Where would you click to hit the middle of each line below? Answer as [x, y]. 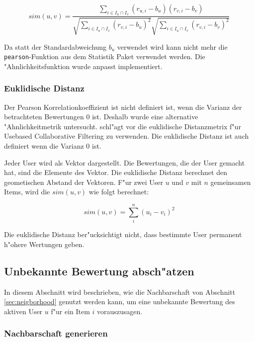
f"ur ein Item [70, 311]
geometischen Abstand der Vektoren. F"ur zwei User [84, 182]
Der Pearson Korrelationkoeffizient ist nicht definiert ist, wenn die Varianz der [123, 107]
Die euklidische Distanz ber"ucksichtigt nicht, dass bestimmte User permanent [123, 234]
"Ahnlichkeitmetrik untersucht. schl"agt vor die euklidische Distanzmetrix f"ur [123, 126]
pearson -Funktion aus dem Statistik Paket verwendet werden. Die [105, 56]
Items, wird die [27, 192]
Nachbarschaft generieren [56, 333]
